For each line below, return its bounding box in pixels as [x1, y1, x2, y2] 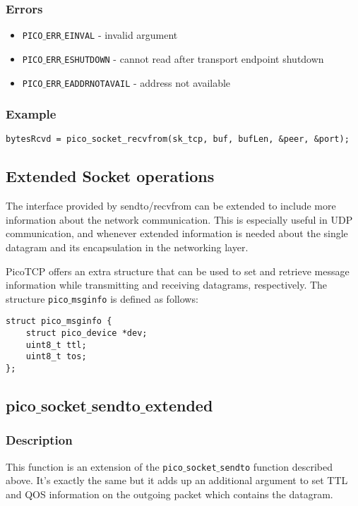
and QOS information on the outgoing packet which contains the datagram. [6, 487, 333, 502]
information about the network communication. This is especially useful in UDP [6, 212, 353, 227]
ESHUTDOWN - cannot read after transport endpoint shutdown [64, 51, 324, 66]
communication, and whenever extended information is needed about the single [6, 226, 348, 241]
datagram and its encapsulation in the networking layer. [6, 240, 249, 255]
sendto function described [220, 459, 333, 474]
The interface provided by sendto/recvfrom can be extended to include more [6, 198, 336, 213]
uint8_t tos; [25, 351, 87, 362]
